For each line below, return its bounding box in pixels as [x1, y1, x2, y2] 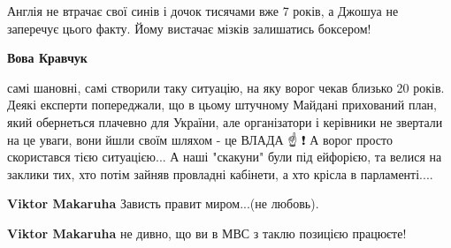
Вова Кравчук [7, 49, 88, 67]
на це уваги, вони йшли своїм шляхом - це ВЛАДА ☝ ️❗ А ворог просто [7, 130, 393, 148]
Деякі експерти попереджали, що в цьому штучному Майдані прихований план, [7, 95, 437, 114]
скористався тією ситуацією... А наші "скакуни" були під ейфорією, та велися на [7, 147, 442, 166]
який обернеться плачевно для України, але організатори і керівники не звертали [7, 112, 443, 131]
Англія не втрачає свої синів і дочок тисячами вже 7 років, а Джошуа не [7, 2, 399, 19]
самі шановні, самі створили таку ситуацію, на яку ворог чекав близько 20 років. [7, 78, 445, 96]
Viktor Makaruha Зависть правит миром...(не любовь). [7, 194, 319, 213]
